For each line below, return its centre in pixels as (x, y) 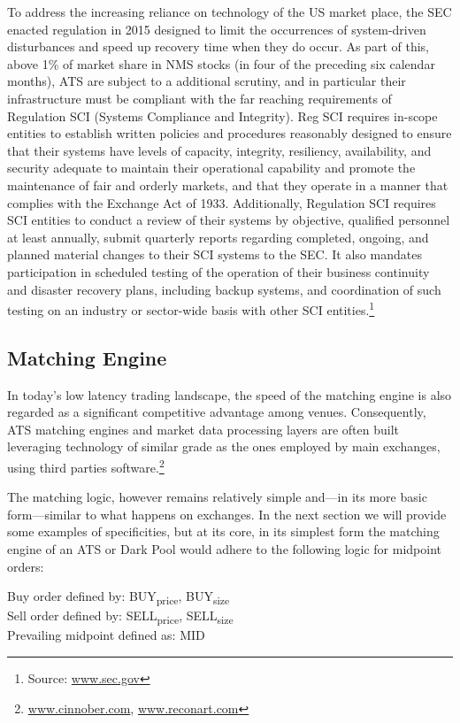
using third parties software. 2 (86, 465)
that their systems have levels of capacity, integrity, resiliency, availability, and (219, 150)
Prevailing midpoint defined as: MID (106, 635)
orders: (26, 566)
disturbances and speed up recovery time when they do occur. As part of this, (218, 46)
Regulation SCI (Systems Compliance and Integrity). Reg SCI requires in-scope (222, 115)
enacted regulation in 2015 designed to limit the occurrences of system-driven (217, 29)
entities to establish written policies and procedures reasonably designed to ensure (230, 133)
